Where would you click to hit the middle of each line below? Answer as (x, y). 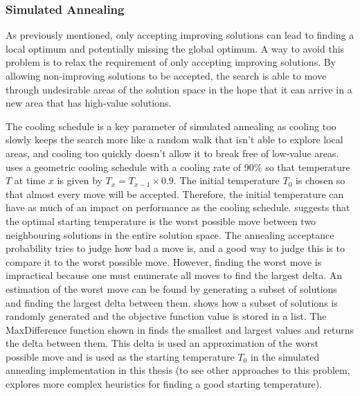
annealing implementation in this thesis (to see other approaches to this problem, (178, 370)
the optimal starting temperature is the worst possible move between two (161, 220)
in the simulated (285, 356)
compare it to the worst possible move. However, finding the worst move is (164, 261)
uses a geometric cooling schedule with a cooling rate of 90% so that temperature (178, 166)
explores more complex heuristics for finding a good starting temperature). (164, 384)
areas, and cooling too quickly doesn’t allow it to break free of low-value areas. (172, 153)
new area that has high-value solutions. (89, 103)
